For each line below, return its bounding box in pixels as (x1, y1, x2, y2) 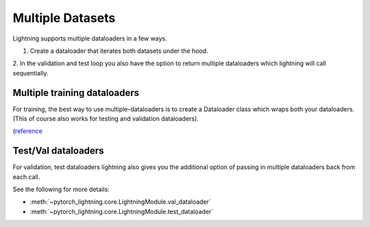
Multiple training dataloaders (12, 86, 140, 99)
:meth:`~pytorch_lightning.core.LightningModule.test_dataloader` (29, 207, 214, 215)
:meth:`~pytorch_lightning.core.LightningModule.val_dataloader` (29, 198, 212, 206)
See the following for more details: (12, 185, 110, 193)
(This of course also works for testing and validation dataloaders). (12, 115, 199, 123)
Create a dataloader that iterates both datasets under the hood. (29, 47, 208, 55)
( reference (12, 127, 42, 135)
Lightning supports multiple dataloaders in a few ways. (12, 34, 167, 43)
